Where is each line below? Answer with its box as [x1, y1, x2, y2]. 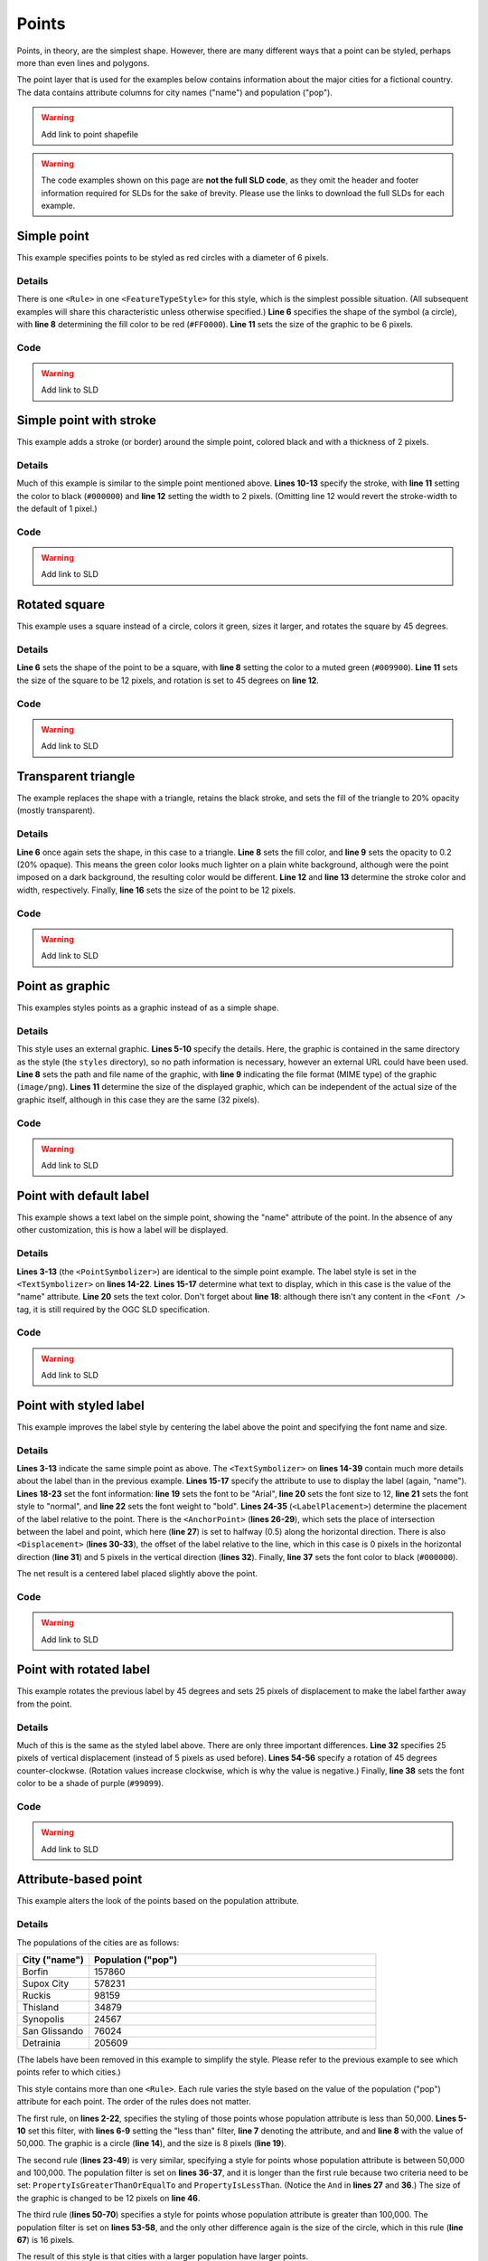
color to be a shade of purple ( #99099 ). [16, 1778, 164, 1789]
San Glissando [22, 2024, 84, 2037]
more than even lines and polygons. [16, 57, 150, 68]
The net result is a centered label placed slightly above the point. [16, 1568, 258, 1579]
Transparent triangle [16, 769, 136, 784]
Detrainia [22, 2036, 61, 2048]
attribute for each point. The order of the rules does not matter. [16, 2096, 252, 2107]
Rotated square [16, 597, 106, 612]
